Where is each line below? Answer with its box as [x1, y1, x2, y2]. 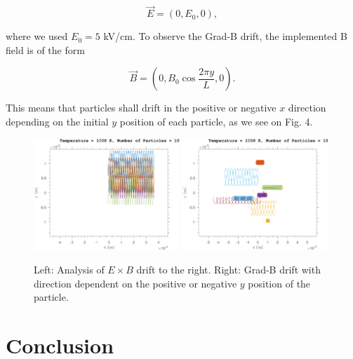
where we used [6, 29, 68, 43]
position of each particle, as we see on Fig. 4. [119, 114, 313, 128]
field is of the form [6, 42, 85, 57]
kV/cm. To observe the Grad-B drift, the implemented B [103, 29, 347, 43]
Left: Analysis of [34, 262, 105, 277]
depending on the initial [6, 114, 109, 128]
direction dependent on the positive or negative [34, 276, 237, 290]
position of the [248, 276, 311, 290]
